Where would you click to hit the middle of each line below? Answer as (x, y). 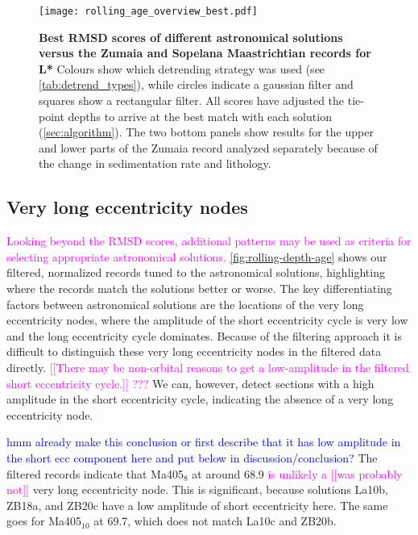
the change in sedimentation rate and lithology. (155, 163)
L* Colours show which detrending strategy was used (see (182, 68)
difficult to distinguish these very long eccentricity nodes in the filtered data (194, 351)
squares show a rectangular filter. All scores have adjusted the (192, 100)
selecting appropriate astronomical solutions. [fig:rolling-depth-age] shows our (197, 256)
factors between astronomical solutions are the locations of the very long (185, 304)
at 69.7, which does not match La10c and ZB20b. (215, 521)
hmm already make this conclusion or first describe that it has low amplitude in (204, 442)
